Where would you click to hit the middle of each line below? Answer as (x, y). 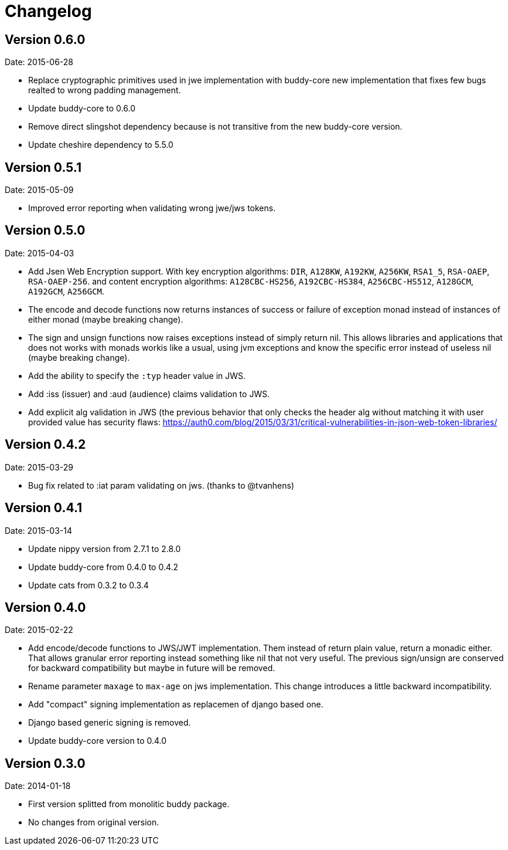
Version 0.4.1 (44, 508)
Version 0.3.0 (45, 763)
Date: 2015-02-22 (39, 630)
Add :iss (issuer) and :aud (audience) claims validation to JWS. (149, 394)
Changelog (48, 11)
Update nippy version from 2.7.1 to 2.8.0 (105, 548)
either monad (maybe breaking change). (106, 319)
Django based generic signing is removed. (110, 723)
